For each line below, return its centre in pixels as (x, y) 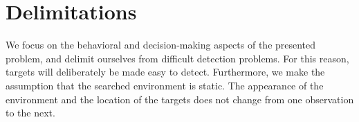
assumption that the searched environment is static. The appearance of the (165, 85)
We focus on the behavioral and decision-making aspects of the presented (161, 45)
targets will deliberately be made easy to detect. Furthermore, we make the (165, 72)
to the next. (30, 113)
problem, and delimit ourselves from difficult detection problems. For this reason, (177, 58)
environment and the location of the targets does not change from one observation (180, 99)
